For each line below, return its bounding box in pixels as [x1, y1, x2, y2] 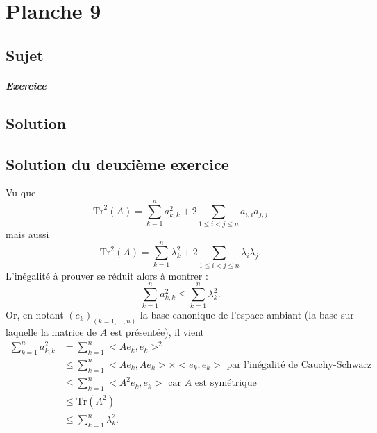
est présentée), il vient [110, 325, 205, 339]
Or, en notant [6, 307, 64, 322]
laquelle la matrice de [6, 325, 97, 339]
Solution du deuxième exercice [6, 153, 229, 174]
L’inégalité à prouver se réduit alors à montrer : [6, 268, 208, 282]
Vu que [6, 185, 36, 200]
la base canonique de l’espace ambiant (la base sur [140, 307, 354, 322]
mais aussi [6, 227, 49, 241]
